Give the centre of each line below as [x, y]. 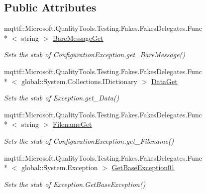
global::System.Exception [59, 167]
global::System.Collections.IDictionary [79, 81]
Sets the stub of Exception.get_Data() [62, 98]
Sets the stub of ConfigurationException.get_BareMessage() [95, 54]
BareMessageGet [78, 38]
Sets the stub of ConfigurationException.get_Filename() [89, 141]
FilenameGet [72, 124]
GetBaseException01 [143, 167]
